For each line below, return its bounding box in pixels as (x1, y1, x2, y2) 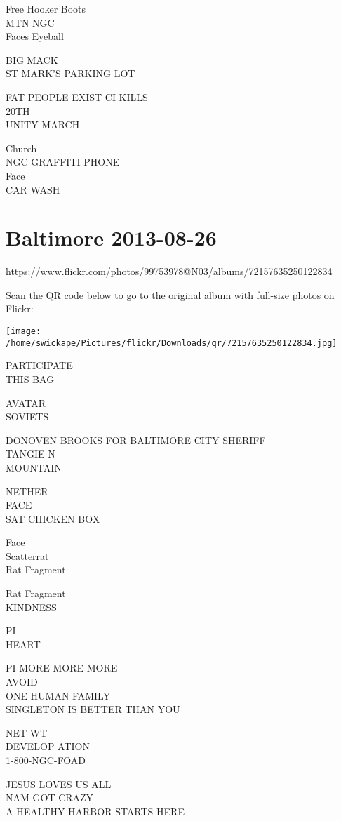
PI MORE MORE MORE (6, 660, 118, 675)
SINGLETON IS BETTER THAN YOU (6, 702, 180, 716)
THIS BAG (6, 371, 55, 386)
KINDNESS (6, 599, 57, 614)
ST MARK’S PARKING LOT (6, 66, 135, 81)
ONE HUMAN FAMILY (6, 688, 111, 702)
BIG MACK (6, 52, 58, 67)
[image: (6, 326, 41, 337)
